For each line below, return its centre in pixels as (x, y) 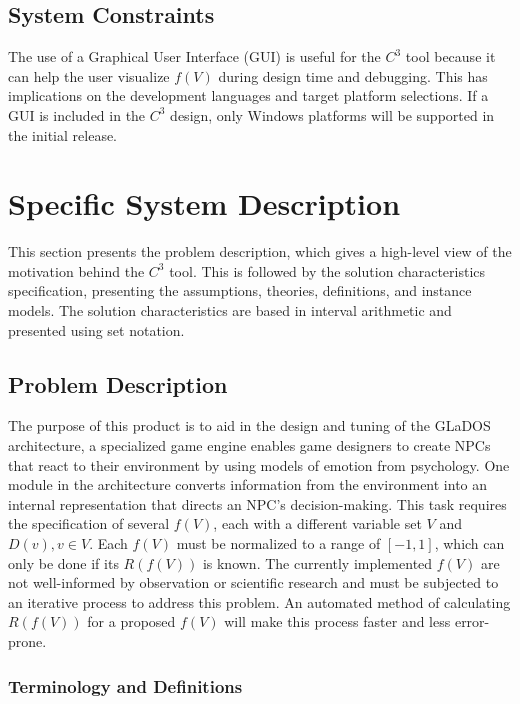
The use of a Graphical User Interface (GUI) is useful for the (194, 56)
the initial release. (63, 134)
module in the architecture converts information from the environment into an (248, 484)
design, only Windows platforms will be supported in (332, 114)
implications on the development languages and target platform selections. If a (248, 95)
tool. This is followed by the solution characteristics (327, 270)
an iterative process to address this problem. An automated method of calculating (259, 601)
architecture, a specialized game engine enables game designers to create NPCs (249, 445)
